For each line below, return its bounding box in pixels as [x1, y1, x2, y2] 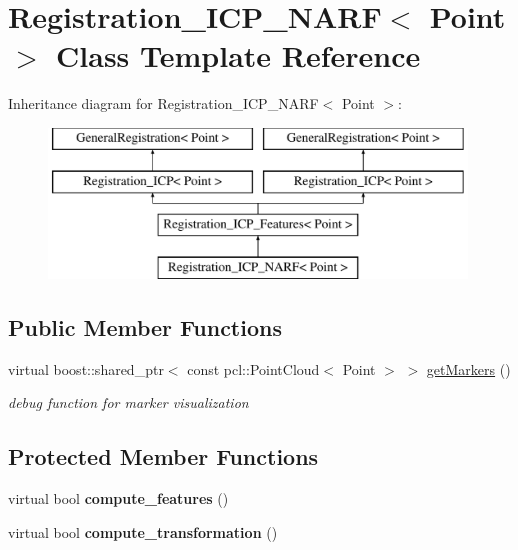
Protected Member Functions [8, 441, 319, 472]
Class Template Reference [56, 35, 421, 76]
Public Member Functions [8, 312, 282, 343]
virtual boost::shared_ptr [8, 358, 164, 379]
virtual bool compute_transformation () [8, 521, 278, 542]
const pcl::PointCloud [187, 358, 320, 379]
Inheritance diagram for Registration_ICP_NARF [8, 93, 319, 114]
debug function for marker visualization [8, 392, 249, 413]
